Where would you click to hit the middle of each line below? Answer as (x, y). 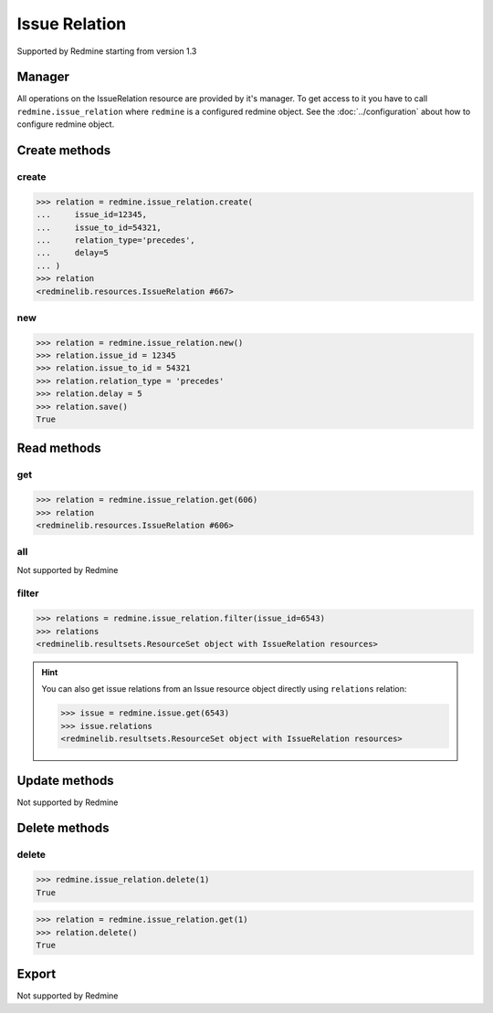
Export (37, 974)
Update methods (65, 780)
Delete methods (63, 828)
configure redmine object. (66, 124)
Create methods (64, 151)
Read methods (59, 449)
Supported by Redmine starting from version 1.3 (107, 51)
